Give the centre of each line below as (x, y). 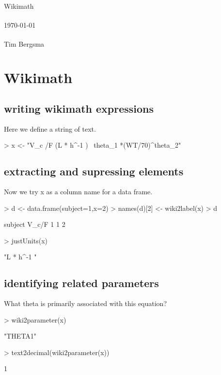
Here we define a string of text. (50, 128)
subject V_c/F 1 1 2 (35, 224)
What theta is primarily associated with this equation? (86, 303)
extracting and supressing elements (94, 171)
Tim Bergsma (24, 44)
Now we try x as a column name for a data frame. (78, 191)
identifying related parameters (81, 283)
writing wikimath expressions (79, 108)
